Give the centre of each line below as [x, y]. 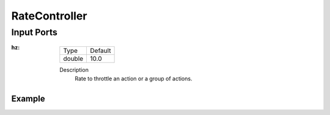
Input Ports [34, 32]
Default [101, 51]
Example [28, 98]
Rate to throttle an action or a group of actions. [134, 78]
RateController [49, 16]
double [73, 59]
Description [74, 70]
